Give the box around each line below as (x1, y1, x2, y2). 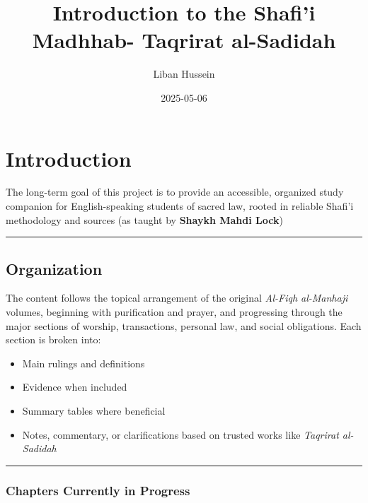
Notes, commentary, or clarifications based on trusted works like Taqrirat (22, 427, 339, 442)
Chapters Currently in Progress (6, 481, 190, 499)
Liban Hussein (153, 66, 215, 81)
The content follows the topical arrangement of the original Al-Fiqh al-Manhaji (6, 290, 348, 305)
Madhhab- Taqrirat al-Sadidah (32, 25, 336, 54)
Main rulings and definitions (22, 355, 145, 370)
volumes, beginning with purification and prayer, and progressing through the (6, 304, 343, 319)
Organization (6, 257, 103, 279)
